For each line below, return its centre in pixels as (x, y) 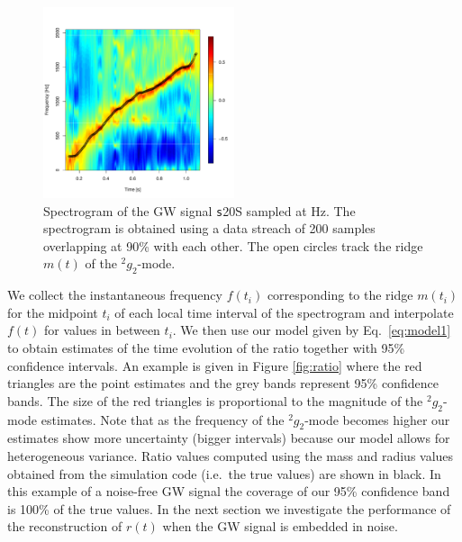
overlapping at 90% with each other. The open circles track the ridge (233, 245)
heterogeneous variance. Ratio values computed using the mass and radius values (231, 455)
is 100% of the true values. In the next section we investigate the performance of (229, 508)
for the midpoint (53, 312)
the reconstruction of (65, 526)
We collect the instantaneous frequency (115, 295)
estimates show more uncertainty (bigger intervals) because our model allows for (229, 438)
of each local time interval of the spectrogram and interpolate (284, 312)
